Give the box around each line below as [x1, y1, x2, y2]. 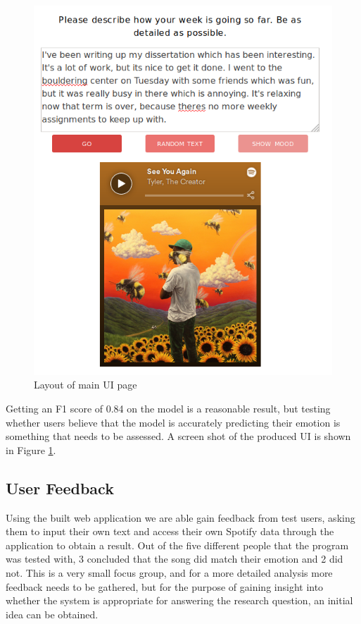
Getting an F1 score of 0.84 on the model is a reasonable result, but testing [6, 401, 331, 416]
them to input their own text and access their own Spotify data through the [6, 524, 334, 539]
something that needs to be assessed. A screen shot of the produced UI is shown [6, 429, 351, 443]
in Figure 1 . [6, 442, 56, 457]
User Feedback [6, 477, 114, 498]
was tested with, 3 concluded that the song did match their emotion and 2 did [6, 551, 343, 566]
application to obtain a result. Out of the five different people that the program [6, 537, 349, 552]
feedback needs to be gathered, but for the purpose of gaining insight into [6, 579, 324, 594]
